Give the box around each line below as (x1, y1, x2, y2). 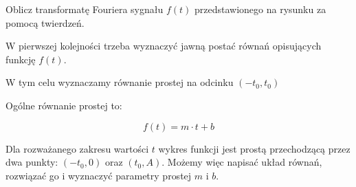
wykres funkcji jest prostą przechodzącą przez (158, 141, 351, 155)
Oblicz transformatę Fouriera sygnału (5, 2, 164, 16)
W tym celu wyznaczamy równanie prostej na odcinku (5, 75, 234, 89)
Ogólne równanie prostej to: (5, 98, 122, 112)
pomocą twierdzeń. (5, 15, 85, 30)
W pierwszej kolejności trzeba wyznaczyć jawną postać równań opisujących (5, 38, 322, 53)
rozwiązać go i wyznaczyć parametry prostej (5, 168, 192, 182)
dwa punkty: (5, 155, 58, 169)
